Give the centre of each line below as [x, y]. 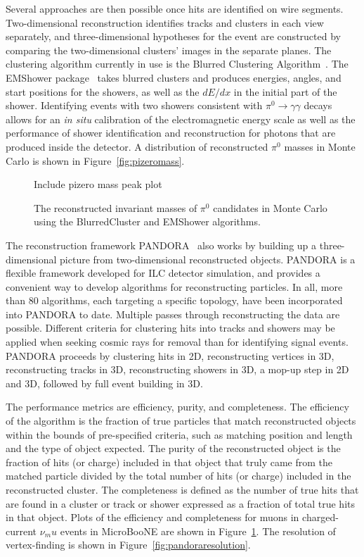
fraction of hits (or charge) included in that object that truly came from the [169, 462]
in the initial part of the [285, 91]
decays [318, 105]
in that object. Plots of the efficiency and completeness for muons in [152, 517]
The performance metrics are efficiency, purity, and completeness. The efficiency [177, 407]
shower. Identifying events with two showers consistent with [134, 105]
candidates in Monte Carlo [270, 207]
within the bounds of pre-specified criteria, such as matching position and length [179, 434]
